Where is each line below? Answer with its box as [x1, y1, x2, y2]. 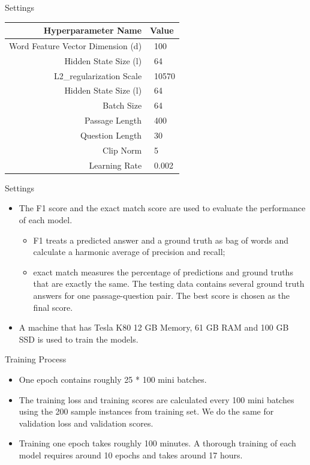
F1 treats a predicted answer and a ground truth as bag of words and [33, 233, 289, 246]
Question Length [80, 129, 142, 141]
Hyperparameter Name [43, 24, 142, 37]
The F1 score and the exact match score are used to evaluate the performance [19, 202, 306, 214]
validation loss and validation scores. [19, 416, 154, 429]
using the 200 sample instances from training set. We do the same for [19, 405, 274, 418]
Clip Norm [103, 143, 142, 156]
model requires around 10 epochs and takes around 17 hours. [19, 448, 243, 461]
